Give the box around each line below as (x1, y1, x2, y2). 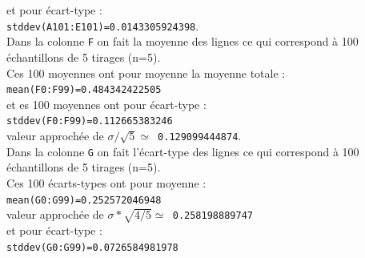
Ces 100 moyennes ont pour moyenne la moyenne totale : (6, 64, 286, 81)
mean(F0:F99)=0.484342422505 (6, 84, 162, 96)
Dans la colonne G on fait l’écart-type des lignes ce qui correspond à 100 (6, 143, 359, 159)
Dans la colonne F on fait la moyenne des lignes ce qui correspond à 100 (6, 33, 359, 50)
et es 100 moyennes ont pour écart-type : (6, 95, 207, 112)
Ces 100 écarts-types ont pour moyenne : (6, 174, 207, 191)
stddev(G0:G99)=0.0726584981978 (6, 241, 178, 253)
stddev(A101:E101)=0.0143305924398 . (6, 17, 199, 34)
